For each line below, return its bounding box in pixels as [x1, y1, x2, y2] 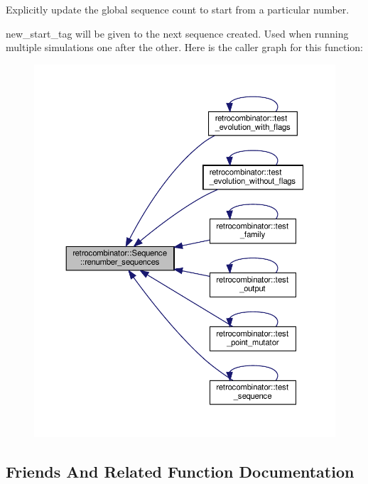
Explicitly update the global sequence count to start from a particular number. [6, 2, 350, 16]
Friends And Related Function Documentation [6, 461, 355, 483]
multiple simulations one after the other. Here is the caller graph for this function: [6, 40, 364, 55]
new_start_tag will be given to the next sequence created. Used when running [6, 26, 349, 40]
